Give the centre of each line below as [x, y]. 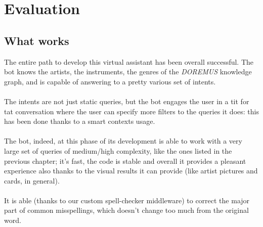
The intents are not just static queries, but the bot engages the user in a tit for [127, 101]
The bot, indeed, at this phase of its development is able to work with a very [123, 141]
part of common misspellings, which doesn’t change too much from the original [126, 210]
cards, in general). [32, 180]
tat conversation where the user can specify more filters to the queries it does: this [131, 111]
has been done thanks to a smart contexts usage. [80, 121]
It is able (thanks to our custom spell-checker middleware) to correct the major [127, 200]
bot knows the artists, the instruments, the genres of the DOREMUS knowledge [128, 72]
